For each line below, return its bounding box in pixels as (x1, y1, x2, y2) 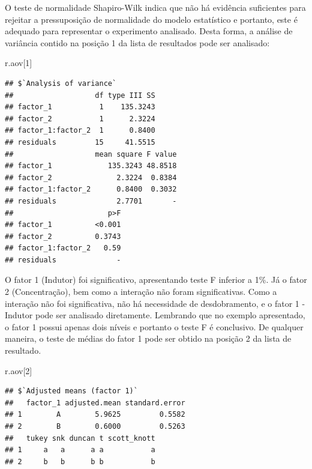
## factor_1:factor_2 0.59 (5, 244, 121, 253)
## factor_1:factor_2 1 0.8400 (5, 126, 155, 135)
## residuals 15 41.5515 (5, 138, 155, 147)
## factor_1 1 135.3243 (5, 103, 155, 112)
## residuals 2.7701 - (5, 196, 177, 205)
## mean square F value (5, 150, 177, 159)
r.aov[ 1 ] (5, 56, 32, 69)
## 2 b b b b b (5, 457, 155, 466)
